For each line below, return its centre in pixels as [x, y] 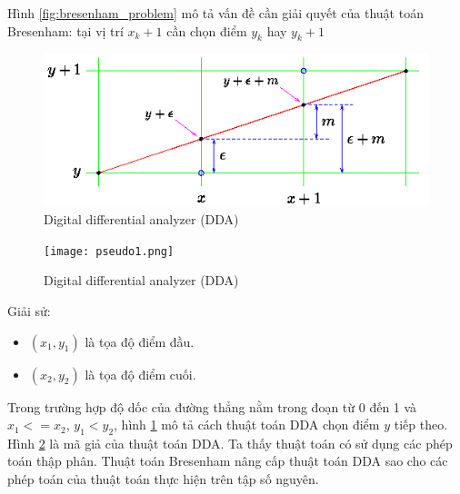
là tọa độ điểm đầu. [140, 341]
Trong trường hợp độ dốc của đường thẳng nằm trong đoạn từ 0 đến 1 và [212, 406]
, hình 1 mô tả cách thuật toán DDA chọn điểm [247, 425]
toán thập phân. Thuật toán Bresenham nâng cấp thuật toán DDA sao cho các [228, 461]
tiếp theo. [421, 425]
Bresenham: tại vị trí [65, 30]
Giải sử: [29, 310]
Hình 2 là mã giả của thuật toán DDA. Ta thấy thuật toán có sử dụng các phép [230, 443]
